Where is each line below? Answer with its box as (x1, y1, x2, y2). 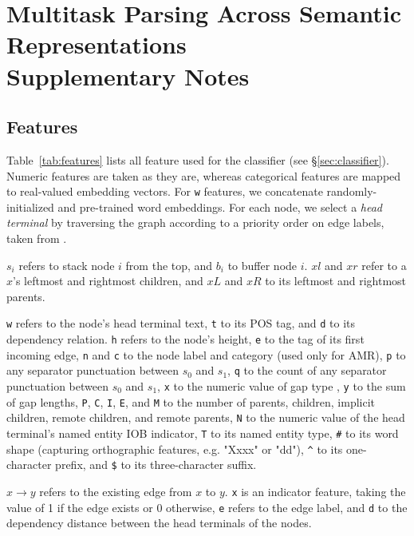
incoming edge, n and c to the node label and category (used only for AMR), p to (6, 346, 406, 363)
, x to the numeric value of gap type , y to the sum (157, 377, 406, 394)
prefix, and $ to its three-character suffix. (55, 456, 257, 473)
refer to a (361, 256, 407, 273)
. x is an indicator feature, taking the (224, 482, 406, 499)
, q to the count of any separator (227, 362, 387, 379)
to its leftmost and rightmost (265, 272, 407, 289)
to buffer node (227, 256, 298, 273)
